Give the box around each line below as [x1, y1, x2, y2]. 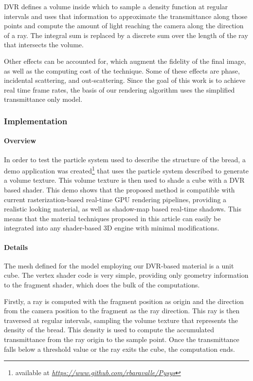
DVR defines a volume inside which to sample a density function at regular [4, 1, 228, 11]
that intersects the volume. [4, 39, 84, 50]
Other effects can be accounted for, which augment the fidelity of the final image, [4, 56, 246, 66]
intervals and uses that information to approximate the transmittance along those [4, 11, 248, 21]
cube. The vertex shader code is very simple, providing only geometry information [4, 270, 249, 280]
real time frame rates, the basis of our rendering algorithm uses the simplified [4, 84, 235, 95]
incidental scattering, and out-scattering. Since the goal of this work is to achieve [4, 75, 246, 85]
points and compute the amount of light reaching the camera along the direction [4, 20, 244, 31]
